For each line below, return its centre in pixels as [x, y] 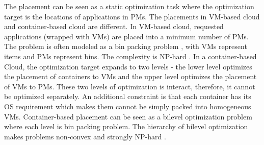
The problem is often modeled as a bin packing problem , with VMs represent [126, 46]
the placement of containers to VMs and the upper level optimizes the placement [130, 76]
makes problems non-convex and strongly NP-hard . [85, 136]
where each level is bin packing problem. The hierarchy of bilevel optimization [126, 126]
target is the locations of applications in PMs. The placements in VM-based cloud [132, 16]
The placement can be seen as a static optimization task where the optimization [129, 6]
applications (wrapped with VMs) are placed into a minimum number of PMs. [126, 36]
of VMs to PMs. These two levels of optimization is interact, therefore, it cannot [130, 86]
